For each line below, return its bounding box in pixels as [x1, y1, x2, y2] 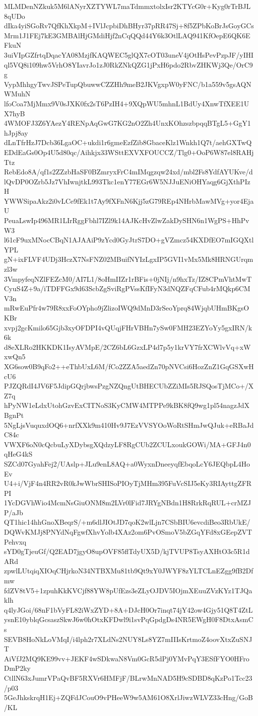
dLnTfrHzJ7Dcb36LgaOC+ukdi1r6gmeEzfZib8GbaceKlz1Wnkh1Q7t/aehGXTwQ [4, 137, 252, 148]
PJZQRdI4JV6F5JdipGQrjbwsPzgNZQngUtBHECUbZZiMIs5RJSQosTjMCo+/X [4, 381, 254, 391]
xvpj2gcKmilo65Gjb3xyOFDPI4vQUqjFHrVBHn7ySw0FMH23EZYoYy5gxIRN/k [4, 322, 252, 332]
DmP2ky [4, 663, 31, 673]
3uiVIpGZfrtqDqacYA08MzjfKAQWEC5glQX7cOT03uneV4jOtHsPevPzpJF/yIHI [4, 49, 254, 60]
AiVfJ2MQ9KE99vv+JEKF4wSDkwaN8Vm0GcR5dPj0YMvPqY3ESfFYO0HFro [4, 653, 250, 663]
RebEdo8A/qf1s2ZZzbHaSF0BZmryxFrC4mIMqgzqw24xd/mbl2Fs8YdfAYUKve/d [4, 166, 253, 177]
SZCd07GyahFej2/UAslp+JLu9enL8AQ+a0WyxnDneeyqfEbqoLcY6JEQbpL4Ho [4, 458, 250, 469]
